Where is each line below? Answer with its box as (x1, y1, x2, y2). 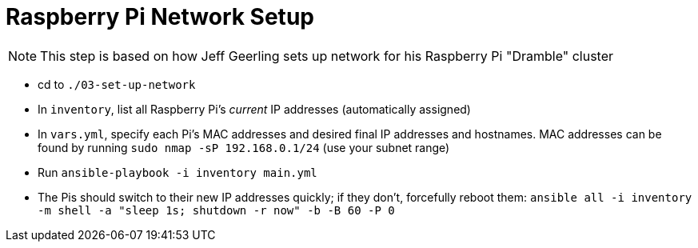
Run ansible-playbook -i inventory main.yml (38, 165, 317, 179)
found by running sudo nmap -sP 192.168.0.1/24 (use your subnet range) (38, 140, 450, 154)
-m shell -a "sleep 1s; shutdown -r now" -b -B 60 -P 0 (38, 203, 395, 217)
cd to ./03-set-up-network (38, 77, 196, 91)
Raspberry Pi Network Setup (6, 3, 314, 30)
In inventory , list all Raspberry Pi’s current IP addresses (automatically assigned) (38, 102, 471, 116)
